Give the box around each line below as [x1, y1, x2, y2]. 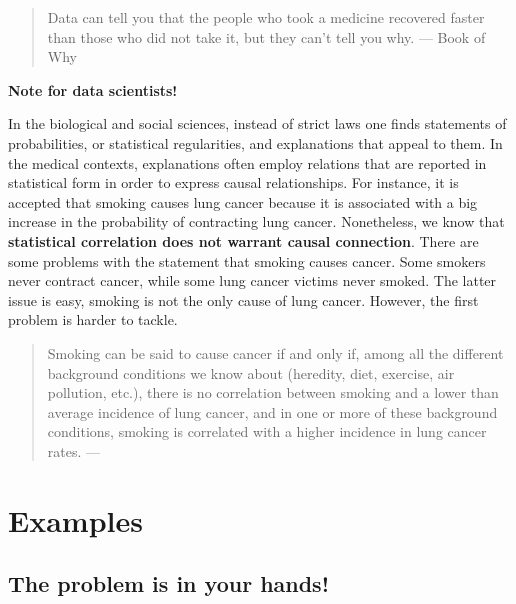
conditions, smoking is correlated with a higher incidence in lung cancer [47, 421, 487, 442]
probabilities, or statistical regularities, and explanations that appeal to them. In [8, 132, 503, 153]
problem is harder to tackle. [8, 309, 178, 330]
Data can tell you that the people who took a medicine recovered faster [47, 7, 485, 27]
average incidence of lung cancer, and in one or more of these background [47, 401, 498, 422]
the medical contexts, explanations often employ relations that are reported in [8, 152, 487, 173]
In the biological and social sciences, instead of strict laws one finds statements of [8, 113, 507, 134]
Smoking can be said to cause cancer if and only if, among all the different [47, 342, 504, 363]
